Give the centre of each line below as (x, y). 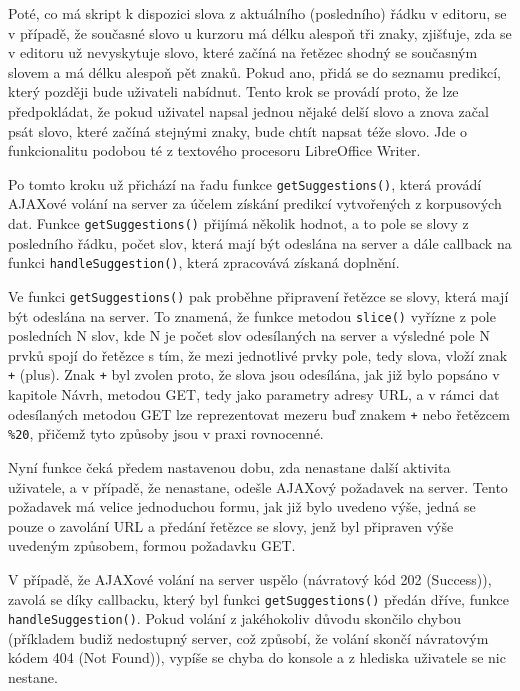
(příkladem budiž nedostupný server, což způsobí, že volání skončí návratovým (248, 637)
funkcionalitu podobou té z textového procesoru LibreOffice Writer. (214, 150)
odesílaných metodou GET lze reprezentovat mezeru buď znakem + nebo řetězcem (259, 413)
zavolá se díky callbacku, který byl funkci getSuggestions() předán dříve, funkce (258, 598)
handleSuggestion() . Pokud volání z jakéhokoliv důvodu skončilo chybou (235, 618)
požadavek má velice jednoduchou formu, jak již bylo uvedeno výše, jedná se (242, 506)
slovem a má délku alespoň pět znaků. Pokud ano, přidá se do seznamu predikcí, (254, 71)
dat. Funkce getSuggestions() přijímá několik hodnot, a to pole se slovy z (238, 223)
